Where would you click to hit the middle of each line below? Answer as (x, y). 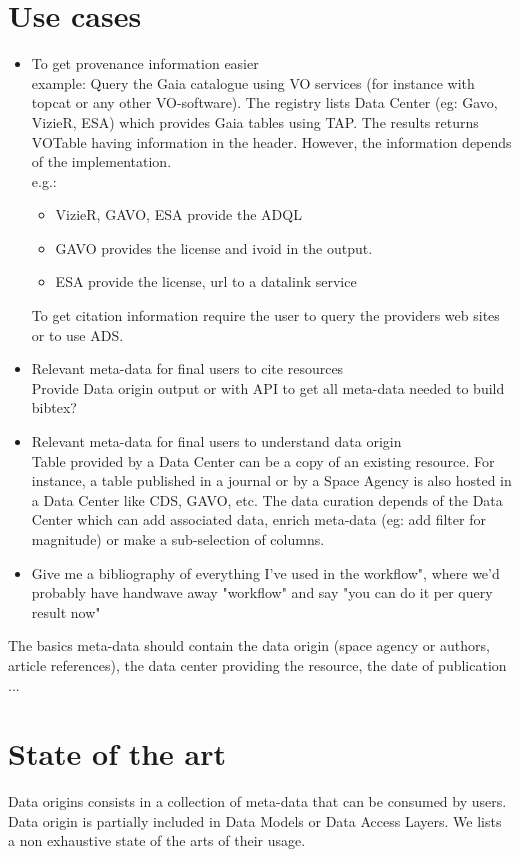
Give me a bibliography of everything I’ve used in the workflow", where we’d (265, 572)
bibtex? (54, 407)
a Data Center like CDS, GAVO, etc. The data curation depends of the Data (267, 499)
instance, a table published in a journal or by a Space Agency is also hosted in (271, 480)
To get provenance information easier (145, 63)
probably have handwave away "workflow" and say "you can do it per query (262, 592)
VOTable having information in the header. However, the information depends (271, 141)
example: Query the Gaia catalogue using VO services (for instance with (253, 82)
